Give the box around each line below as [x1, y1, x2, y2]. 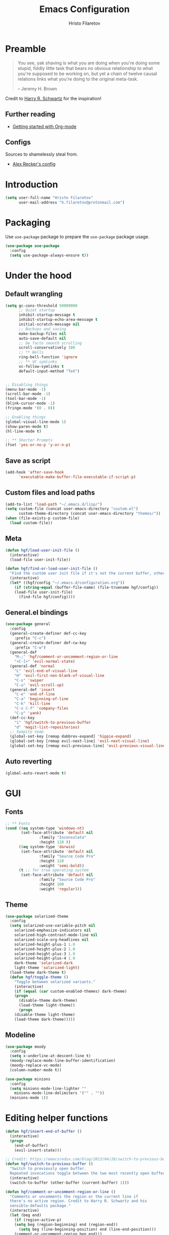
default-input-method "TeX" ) [18, 369, 80, 374]
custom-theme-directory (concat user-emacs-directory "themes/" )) [18, 511, 161, 516]
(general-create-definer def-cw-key [10, 640, 87, 645]
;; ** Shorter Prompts [5, 438, 53, 443]
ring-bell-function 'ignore [18, 355, 78, 360]
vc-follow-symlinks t [18, 364, 64, 369]
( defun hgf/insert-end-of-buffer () [5, 1129, 82, 1134]
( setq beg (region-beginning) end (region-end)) [14, 1222, 118, 1227]
